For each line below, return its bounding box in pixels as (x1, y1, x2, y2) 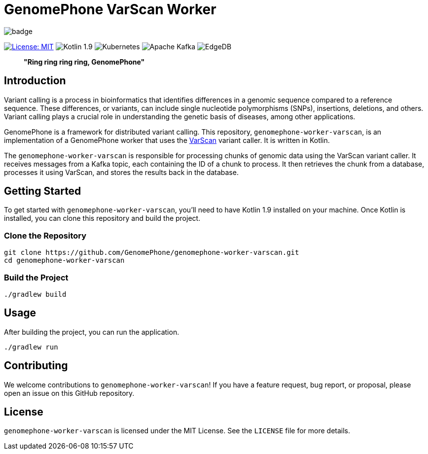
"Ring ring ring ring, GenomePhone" (24, 57, 145, 66)
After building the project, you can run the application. (4, 327, 179, 336)
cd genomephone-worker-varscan (4, 256, 125, 265)
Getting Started (4, 185, 81, 198)
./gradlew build (4, 290, 67, 298)
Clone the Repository (4, 230, 87, 241)
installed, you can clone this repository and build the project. (4, 214, 201, 223)
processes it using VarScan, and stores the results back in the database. (4, 168, 239, 176)
